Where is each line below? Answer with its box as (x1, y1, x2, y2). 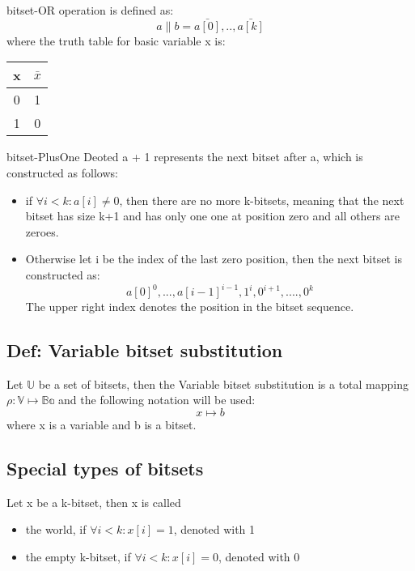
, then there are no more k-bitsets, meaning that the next (119, 191, 404, 208)
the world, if (25, 521, 87, 538)
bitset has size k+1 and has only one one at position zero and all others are (25, 207, 400, 224)
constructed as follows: (6, 164, 118, 181)
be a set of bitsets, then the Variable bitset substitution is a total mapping (38, 375, 409, 392)
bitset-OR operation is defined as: (6, 2, 174, 18)
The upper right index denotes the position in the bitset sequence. (25, 298, 354, 315)
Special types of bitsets (6, 456, 204, 481)
